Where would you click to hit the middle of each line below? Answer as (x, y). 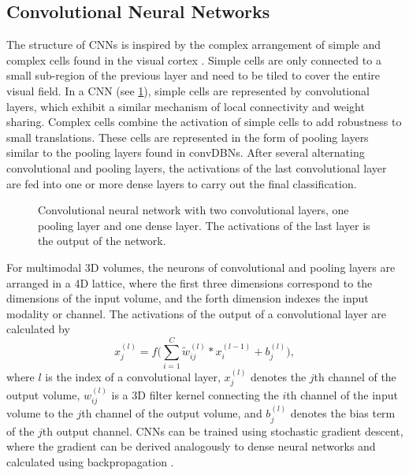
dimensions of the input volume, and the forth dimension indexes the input (188, 298)
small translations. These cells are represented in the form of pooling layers (188, 137)
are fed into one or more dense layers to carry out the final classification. (182, 183)
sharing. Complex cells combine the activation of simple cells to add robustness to (204, 122)
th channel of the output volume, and (172, 413)
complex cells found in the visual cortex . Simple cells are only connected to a (194, 59)
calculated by (38, 329)
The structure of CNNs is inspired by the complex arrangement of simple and (194, 45)
